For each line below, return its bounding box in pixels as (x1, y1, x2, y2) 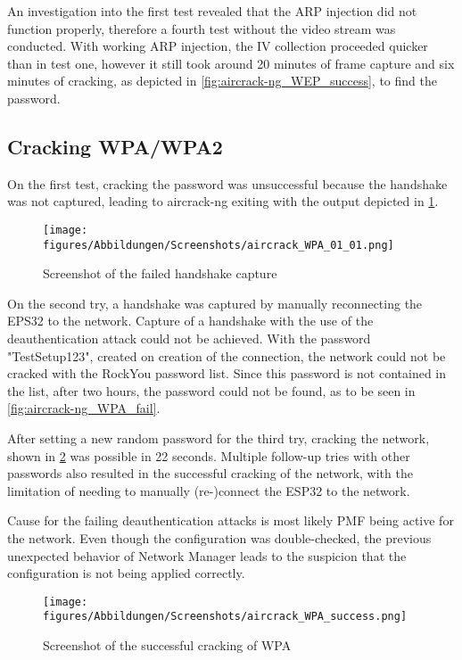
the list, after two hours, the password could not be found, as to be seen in (7, 381, 416, 400)
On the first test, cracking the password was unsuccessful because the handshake (7, 174, 448, 193)
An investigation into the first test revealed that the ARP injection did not (7, 2, 417, 20)
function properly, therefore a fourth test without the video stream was (7, 19, 396, 37)
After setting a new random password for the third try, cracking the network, (7, 429, 430, 448)
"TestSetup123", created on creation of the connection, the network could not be (7, 346, 446, 365)
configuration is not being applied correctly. (7, 564, 245, 582)
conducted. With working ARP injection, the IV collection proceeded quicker (7, 37, 428, 55)
